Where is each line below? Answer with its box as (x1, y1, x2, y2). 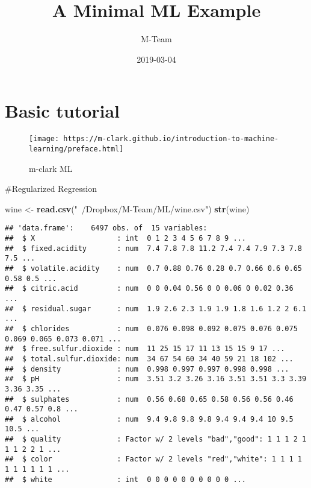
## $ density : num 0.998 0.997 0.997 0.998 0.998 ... (5, 364, 289, 373)
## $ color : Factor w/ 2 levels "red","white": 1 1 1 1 (5, 455, 302, 464)
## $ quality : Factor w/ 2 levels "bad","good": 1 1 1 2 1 (5, 435, 307, 444)
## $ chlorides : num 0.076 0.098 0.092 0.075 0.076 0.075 (5, 324, 298, 333)
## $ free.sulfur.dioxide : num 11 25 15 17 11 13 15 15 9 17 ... (5, 344, 285, 353)
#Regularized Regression (5, 182, 97, 195)
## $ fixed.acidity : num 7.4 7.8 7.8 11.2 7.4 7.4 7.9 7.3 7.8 (5, 244, 302, 253)
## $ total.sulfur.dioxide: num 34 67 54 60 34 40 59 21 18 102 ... (5, 354, 294, 363)
